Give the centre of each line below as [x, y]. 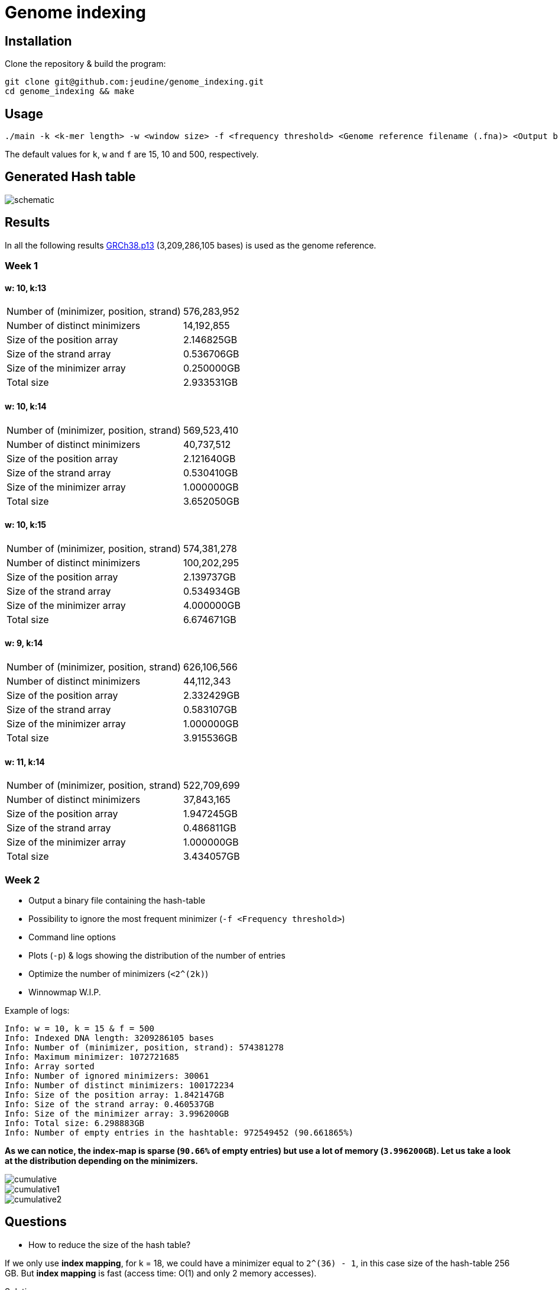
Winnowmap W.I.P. [65, 992]
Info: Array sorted [50, 1066]
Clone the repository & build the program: [85, 64]
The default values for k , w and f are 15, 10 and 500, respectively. [132, 154]
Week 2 [22, 880]
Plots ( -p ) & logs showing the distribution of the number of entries [157, 955]
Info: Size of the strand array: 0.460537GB [110, 1104]
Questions [36, 1222]
